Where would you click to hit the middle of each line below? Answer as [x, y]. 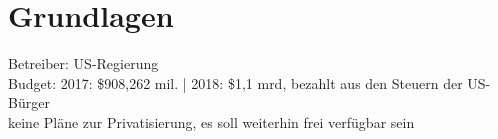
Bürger [29, 102]
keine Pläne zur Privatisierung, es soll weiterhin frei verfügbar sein [211, 121]
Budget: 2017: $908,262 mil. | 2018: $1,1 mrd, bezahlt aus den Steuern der [235, 82]
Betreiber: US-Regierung [83, 63]
